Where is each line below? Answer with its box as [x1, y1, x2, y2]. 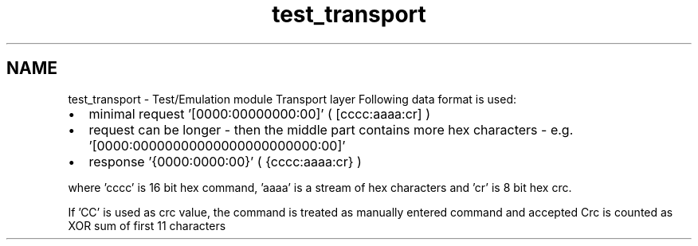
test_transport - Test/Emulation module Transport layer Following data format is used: [68, 92, 517, 106]
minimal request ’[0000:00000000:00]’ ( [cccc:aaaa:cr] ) [88, 105, 431, 122]
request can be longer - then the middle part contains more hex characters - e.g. [88, 121, 574, 138]
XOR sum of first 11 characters [68, 218, 226, 232]
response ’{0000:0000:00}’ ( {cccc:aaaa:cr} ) [88, 153, 362, 170]
